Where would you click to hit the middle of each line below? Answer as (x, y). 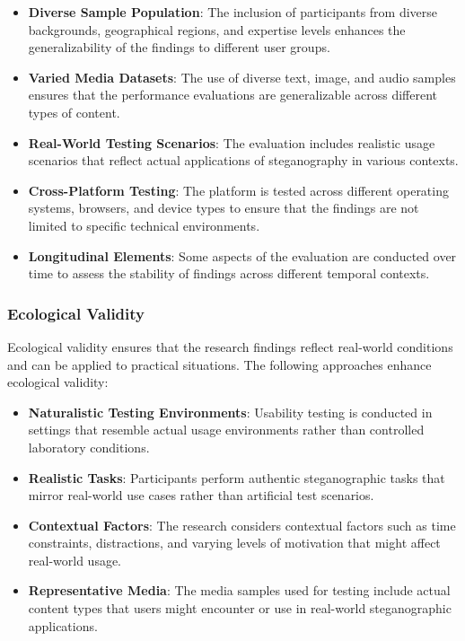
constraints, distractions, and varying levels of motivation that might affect (234, 543)
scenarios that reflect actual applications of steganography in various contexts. (243, 160)
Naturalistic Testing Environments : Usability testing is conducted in (230, 412)
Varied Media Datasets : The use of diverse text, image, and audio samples (242, 77)
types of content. (74, 112)
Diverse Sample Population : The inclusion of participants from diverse (233, 12)
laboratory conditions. (89, 447)
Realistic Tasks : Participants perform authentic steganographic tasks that (237, 477)
